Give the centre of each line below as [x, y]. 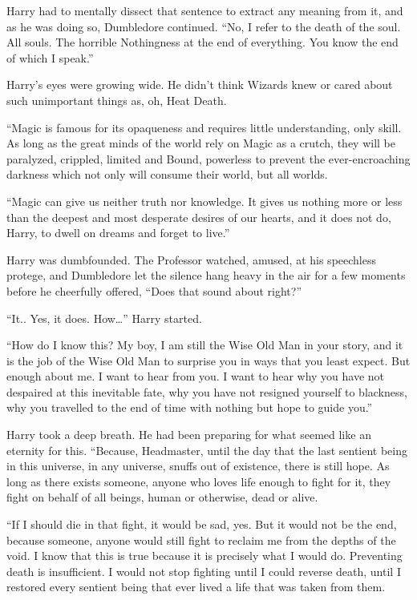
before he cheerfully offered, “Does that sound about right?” [154, 290]
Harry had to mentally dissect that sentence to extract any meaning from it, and [205, 10]
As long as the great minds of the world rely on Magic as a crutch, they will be [201, 143]
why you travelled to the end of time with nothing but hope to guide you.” [190, 407]
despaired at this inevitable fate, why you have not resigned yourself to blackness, [207, 391]
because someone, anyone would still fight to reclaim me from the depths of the [201, 540]
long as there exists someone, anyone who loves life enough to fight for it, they [199, 481]
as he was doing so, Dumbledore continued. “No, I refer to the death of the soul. [204, 26]
